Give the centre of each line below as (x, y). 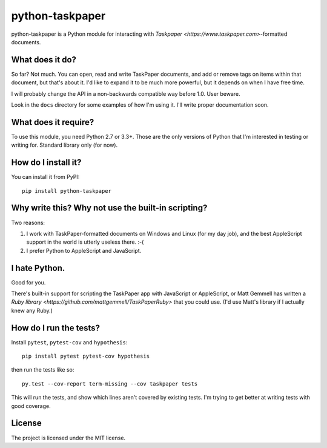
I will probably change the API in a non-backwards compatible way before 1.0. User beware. (126, 93)
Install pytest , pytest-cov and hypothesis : (69, 342)
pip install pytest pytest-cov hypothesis (86, 356)
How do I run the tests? (55, 328)
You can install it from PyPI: (45, 177)
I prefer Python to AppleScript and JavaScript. (84, 250)
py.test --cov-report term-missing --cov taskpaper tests (110, 384)
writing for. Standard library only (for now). (64, 145)
